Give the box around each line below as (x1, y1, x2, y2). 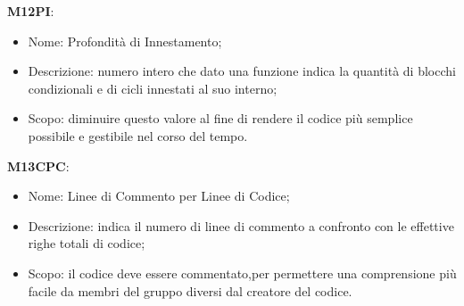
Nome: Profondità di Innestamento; (28, 31, 222, 50)
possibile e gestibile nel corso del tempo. (28, 126, 248, 145)
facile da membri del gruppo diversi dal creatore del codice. (28, 281, 352, 300)
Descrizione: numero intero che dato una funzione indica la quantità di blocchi (28, 62, 456, 80)
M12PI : (7, 2, 54, 20)
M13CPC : (7, 156, 70, 175)
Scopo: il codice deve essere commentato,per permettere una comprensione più (28, 263, 457, 282)
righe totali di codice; (28, 234, 145, 252)
